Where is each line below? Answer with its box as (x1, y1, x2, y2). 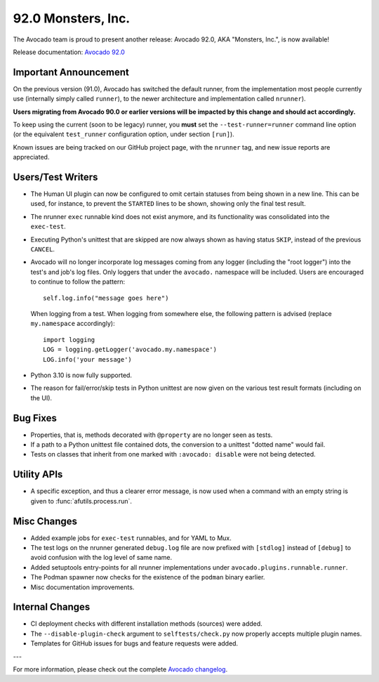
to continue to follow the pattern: (30, 277, 126, 286)
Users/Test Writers (13, 171, 98, 183)
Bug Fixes (13, 412, 58, 424)
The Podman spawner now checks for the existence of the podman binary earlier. (30, 573, 265, 582)
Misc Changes (13, 515, 77, 527)
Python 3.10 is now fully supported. (30, 371, 133, 379)
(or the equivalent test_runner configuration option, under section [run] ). (13, 130, 234, 138)
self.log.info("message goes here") (43, 294, 169, 302)
